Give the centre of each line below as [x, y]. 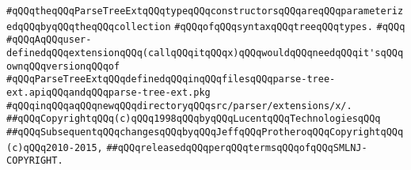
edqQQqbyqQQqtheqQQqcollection [89, 26]
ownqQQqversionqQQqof [63, 66]
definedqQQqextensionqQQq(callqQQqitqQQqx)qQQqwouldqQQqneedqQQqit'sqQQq [205, 53]
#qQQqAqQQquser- [49, 40]
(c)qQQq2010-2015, [55, 147]
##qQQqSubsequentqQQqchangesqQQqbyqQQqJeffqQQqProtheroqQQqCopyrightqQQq [205, 132]
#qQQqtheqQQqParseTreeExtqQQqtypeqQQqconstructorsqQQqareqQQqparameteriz [205, 11]
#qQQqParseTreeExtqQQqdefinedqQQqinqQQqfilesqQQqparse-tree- [171, 79]
